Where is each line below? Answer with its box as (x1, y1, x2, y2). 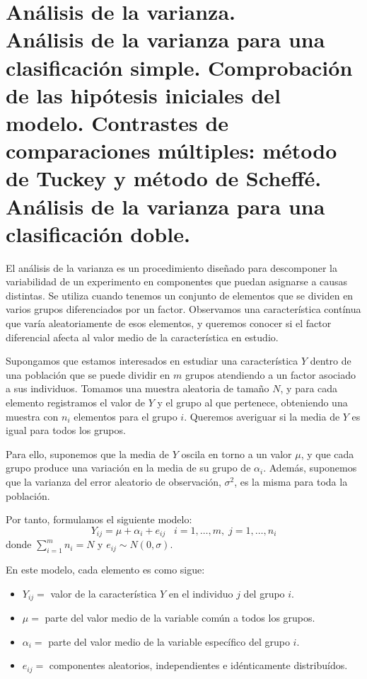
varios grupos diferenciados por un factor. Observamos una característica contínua (6, 302, 361, 316)
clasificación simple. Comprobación (6, 52, 353, 81)
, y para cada (280, 381, 338, 396)
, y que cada (301, 446, 354, 461)
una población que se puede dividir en (6, 367, 170, 382)
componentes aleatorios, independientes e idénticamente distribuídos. (49, 658, 348, 673)
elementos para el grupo (74, 409, 177, 423)
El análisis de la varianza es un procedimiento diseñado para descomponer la (6, 260, 337, 275)
